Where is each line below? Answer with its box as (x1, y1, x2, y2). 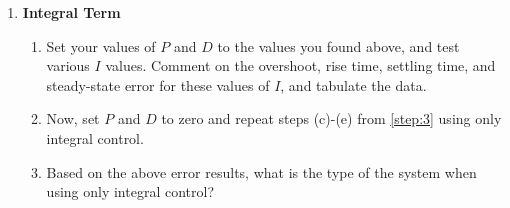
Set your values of (46, 35, 156, 56)
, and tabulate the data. (280, 74, 427, 95)
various (46, 55, 90, 76)
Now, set (46, 108, 100, 129)
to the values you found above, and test (217, 35, 460, 56)
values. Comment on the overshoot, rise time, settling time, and (105, 55, 496, 76)
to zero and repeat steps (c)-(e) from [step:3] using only (161, 108, 502, 129)
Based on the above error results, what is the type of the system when (46, 161, 477, 182)
